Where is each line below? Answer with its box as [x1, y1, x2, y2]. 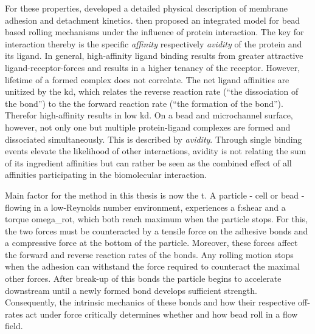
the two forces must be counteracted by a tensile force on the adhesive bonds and [5, 224, 308, 237]
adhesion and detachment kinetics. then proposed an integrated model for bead [5, 13, 300, 26]
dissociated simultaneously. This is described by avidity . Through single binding [5, 132, 302, 145]
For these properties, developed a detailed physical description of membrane [5, 2, 288, 14]
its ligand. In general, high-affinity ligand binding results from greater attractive [5, 49, 303, 62]
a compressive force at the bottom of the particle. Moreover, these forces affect [5, 236, 298, 249]
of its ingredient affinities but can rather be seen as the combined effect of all [5, 156, 292, 169]
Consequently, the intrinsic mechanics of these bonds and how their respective [5, 296, 296, 308]
